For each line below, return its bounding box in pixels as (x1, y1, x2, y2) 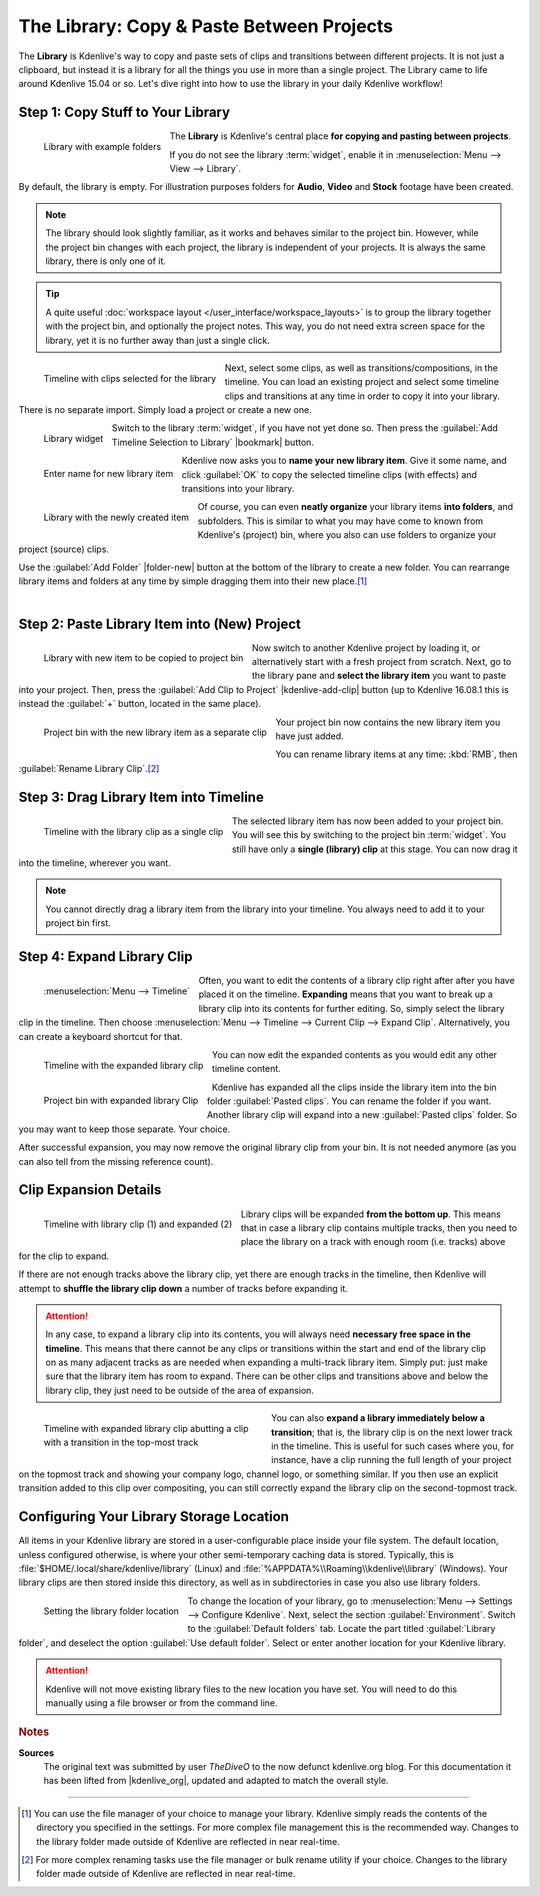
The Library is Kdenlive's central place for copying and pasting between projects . (169, 130, 512, 142)
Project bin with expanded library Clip (43, 1094, 199, 1106)
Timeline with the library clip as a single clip (43, 825, 224, 837)
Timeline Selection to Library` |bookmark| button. (111, 436, 315, 448)
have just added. (275, 730, 344, 742)
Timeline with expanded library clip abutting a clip (43, 1423, 249, 1435)
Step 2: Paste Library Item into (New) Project (18, 615, 302, 632)
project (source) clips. (18, 543, 110, 555)
